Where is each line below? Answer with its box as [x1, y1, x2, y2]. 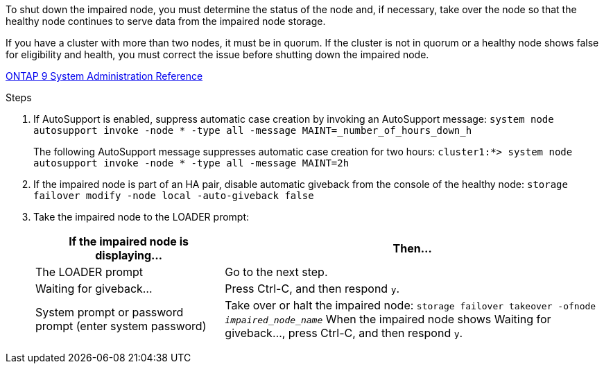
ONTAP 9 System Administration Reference [6, 70, 203, 82]
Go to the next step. [225, 265, 328, 279]
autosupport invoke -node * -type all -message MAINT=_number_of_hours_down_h [33, 125, 472, 136]
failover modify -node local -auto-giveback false [33, 190, 314, 201]
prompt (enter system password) [35, 319, 207, 333]
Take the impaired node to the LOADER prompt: [33, 211, 250, 223]
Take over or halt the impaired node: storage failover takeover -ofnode [225, 298, 596, 312]
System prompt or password [35, 305, 184, 319]
